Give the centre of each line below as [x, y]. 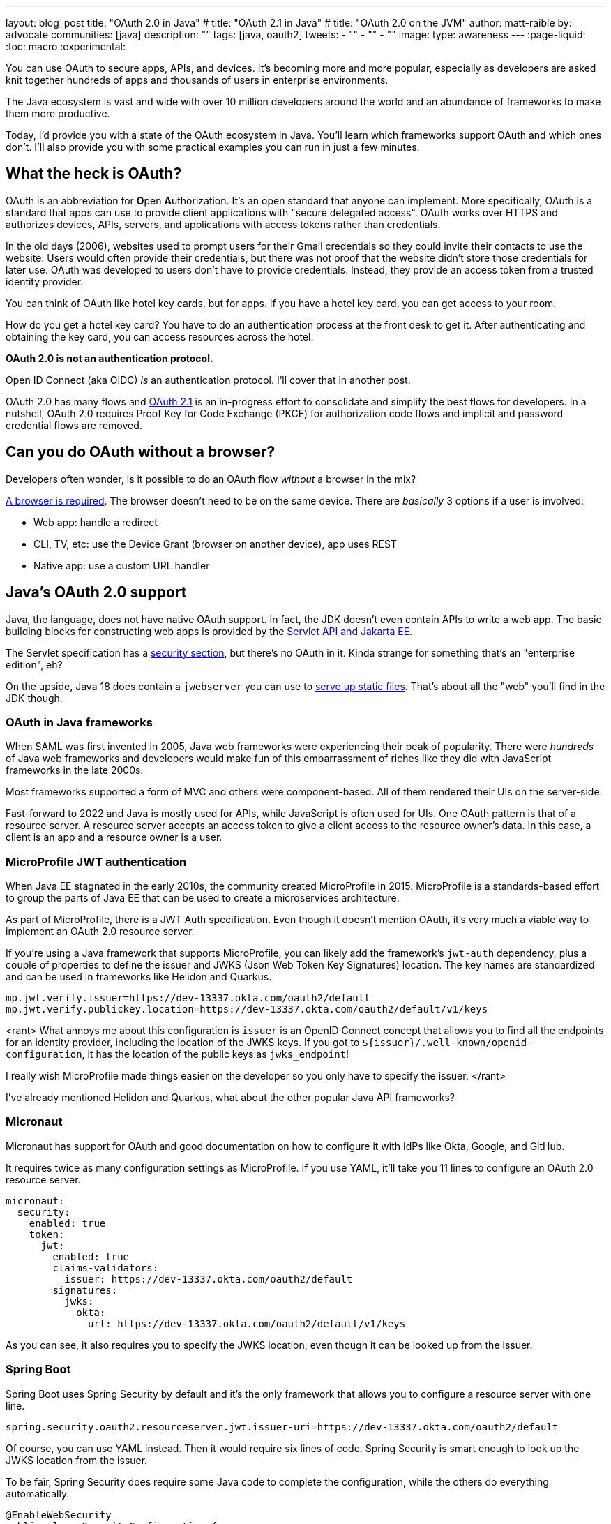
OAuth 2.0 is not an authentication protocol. [110, 358]
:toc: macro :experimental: [66, 46]
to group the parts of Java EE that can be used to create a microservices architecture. [203, 898]
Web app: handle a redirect [96, 522]
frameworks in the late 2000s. [75, 770]
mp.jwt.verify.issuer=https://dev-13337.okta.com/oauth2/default [188, 998]
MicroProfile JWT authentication [96, 861]
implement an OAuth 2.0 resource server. [100, 932]
